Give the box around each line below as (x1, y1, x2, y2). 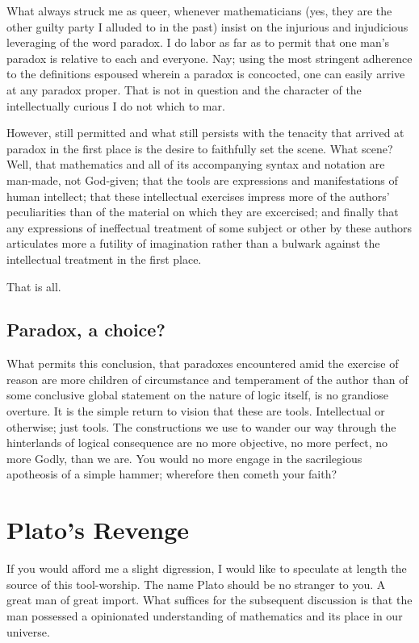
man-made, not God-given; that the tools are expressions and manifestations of (6, 171, 398, 188)
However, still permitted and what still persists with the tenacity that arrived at (6, 124, 404, 141)
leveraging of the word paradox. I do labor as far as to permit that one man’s (6, 34, 390, 51)
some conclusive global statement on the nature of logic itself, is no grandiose (6, 386, 389, 403)
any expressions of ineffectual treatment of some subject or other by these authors (6, 219, 412, 236)
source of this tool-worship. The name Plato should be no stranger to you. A (6, 575, 386, 592)
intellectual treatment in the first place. (6, 250, 202, 267)
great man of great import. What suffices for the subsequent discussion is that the (6, 591, 413, 608)
